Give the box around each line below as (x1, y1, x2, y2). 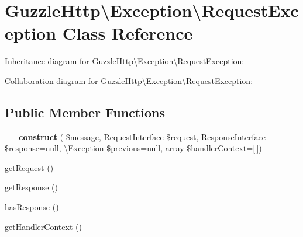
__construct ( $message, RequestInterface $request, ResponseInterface (5, 130, 266, 142)
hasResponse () (5, 201, 59, 213)
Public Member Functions (5, 103, 165, 121)
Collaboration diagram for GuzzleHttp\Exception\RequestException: (5, 74, 253, 86)
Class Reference (62, 21, 193, 45)
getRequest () (5, 161, 54, 173)
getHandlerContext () (5, 220, 82, 232)
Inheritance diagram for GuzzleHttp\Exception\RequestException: (5, 55, 245, 67)
